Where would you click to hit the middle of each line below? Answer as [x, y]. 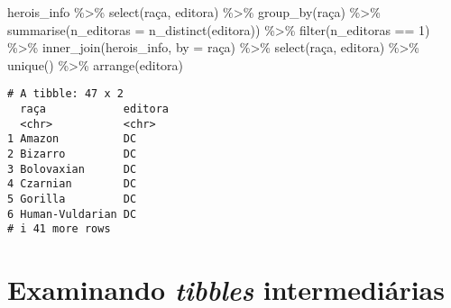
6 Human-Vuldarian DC [72, 214]
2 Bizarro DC [72, 154]
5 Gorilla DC [72, 199]
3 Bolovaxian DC [72, 169]
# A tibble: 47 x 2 [65, 94]
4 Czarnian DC [72, 184]
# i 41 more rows [59, 229]
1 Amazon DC [72, 139]
